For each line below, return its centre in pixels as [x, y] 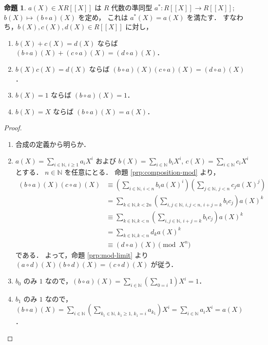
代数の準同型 [132, 7]
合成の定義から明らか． [53, 144]
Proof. [13, 128]
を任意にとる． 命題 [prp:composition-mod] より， [142, 172]
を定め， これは [103, 17]
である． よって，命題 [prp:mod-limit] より [82, 254]
